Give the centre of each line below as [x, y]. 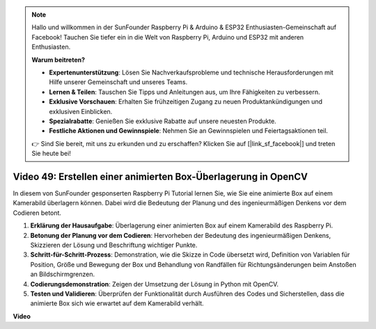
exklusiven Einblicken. [81, 111]
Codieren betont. [37, 213]
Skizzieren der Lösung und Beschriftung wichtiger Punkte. [114, 245]
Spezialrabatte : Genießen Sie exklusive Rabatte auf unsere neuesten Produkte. [163, 121]
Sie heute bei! [51, 154]
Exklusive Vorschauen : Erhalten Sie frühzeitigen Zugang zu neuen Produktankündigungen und [186, 102]
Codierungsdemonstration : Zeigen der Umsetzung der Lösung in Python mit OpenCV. [154, 284]
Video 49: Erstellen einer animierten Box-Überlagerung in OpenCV [160, 176]
